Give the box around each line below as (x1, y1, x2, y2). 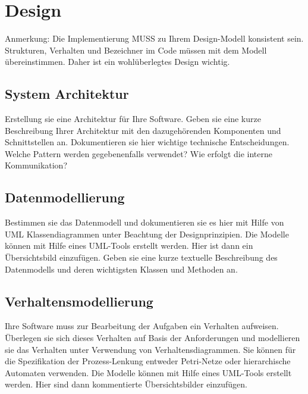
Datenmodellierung (5, 188, 125, 207)
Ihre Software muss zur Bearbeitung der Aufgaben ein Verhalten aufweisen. (5, 320, 279, 332)
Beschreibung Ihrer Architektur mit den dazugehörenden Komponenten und (5, 124, 281, 136)
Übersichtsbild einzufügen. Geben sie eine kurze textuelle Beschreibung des (5, 251, 278, 264)
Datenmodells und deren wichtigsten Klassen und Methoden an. (5, 262, 238, 275)
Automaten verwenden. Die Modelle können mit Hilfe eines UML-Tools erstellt (5, 366, 292, 379)
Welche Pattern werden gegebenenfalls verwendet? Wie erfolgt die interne (5, 147, 273, 160)
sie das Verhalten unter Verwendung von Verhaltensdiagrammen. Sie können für (5, 343, 296, 355)
